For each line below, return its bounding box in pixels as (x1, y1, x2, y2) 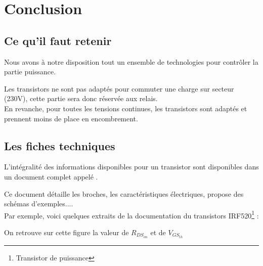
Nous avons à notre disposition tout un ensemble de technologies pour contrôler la (4, 56, 258, 67)
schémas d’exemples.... (4, 198, 73, 209)
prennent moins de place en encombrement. (4, 113, 138, 123)
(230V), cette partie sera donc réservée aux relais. (4, 93, 158, 104)
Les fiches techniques (4, 138, 115, 153)
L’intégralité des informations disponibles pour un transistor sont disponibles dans (4, 161, 259, 172)
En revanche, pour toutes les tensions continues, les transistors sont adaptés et (4, 103, 247, 113)
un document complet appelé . (4, 171, 98, 182)
